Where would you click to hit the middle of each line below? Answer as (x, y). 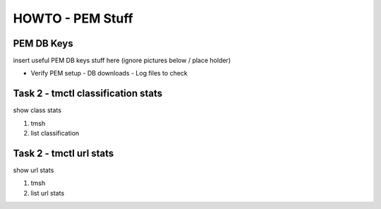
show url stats (34, 170)
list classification (55, 133)
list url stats (48, 193)
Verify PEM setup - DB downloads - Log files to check (109, 73)
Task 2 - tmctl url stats (64, 153)
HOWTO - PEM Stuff (73, 18)
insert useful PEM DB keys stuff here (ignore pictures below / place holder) (122, 61)
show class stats (37, 110)
